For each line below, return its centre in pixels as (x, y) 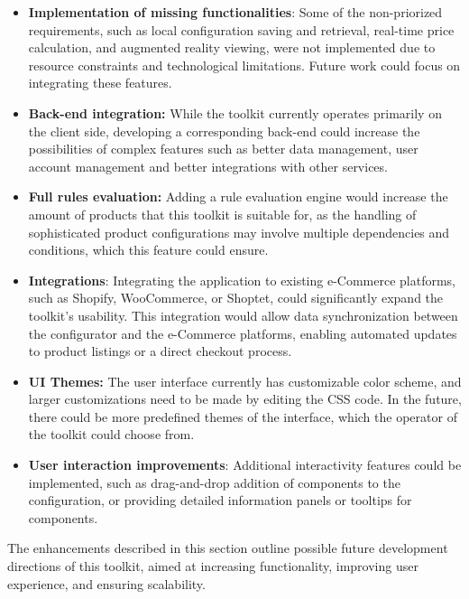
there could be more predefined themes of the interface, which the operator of (243, 416)
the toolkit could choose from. (111, 434)
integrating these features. (100, 83)
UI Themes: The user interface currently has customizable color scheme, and (245, 381)
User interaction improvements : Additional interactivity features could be (245, 465)
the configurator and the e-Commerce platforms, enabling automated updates (243, 333)
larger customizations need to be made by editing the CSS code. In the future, (245, 399)
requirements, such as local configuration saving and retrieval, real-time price (241, 29)
